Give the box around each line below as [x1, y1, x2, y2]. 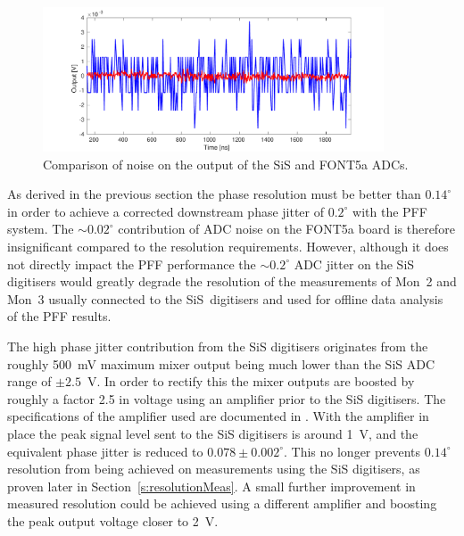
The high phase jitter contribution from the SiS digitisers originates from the [7, 337, 428, 356]
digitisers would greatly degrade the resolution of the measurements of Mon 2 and [7, 272, 457, 291]
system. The [7, 219, 74, 238]
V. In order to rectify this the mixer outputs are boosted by [87, 372, 415, 391]
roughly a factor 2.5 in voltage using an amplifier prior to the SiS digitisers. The [7, 389, 446, 408]
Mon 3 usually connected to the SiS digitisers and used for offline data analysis [7, 289, 443, 308]
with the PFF [352, 202, 427, 220]
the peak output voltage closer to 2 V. [7, 511, 219, 530]
